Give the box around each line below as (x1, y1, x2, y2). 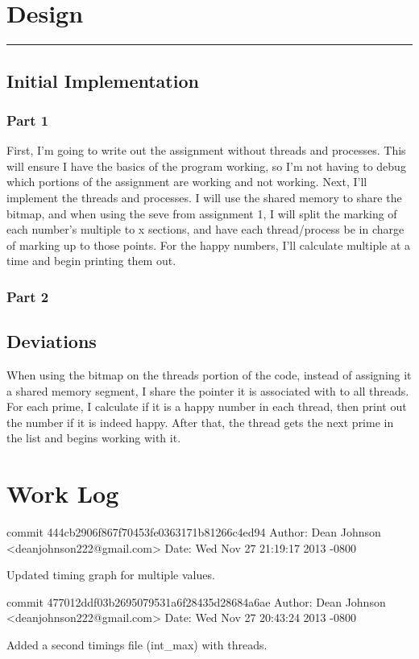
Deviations (6, 329, 97, 354)
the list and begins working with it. (6, 429, 181, 446)
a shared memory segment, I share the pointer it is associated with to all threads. (6, 382, 409, 399)
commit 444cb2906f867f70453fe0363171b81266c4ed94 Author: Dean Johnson (6, 524, 381, 541)
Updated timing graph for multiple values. (6, 566, 215, 583)
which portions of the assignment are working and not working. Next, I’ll (6, 173, 367, 190)
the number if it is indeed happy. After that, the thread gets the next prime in (6, 413, 394, 430)
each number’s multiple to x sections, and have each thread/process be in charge (6, 221, 404, 238)
